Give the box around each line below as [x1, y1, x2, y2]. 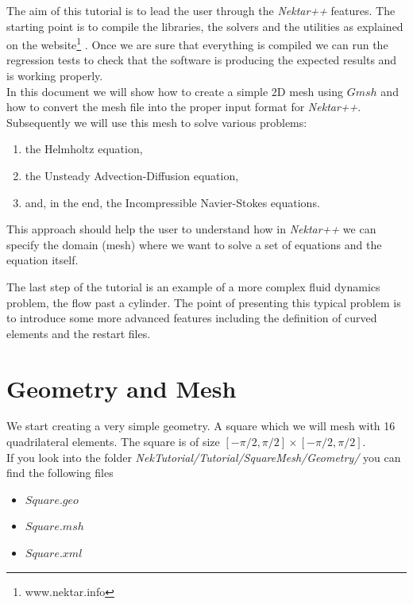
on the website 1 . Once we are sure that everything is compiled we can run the [6, 34, 388, 52]
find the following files [6, 464, 114, 481]
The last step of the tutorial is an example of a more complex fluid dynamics [6, 278, 380, 294]
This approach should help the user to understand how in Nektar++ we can [6, 221, 376, 237]
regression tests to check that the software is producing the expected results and [6, 52, 397, 68]
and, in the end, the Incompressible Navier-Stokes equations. [25, 194, 320, 210]
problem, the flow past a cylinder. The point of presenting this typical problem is [6, 294, 401, 310]
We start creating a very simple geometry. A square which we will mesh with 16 [6, 417, 396, 434]
